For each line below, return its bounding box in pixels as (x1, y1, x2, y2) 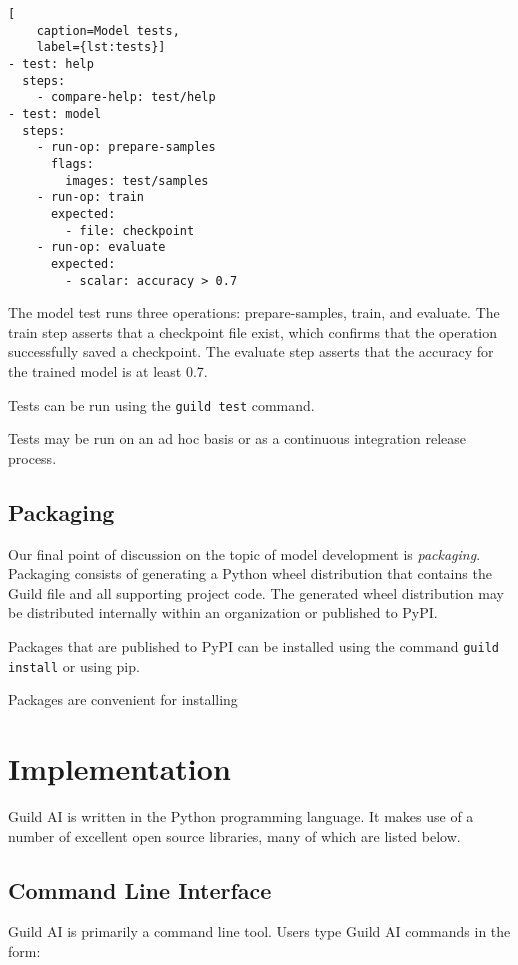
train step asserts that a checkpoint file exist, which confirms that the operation (8, 321, 498, 342)
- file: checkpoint (65, 223, 195, 238)
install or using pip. (8, 655, 140, 676)
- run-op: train (36, 190, 145, 205)
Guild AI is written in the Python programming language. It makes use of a (8, 805, 474, 826)
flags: (50, 156, 94, 171)
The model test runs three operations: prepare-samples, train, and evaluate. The (8, 302, 500, 323)
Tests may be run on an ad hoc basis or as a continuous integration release (8, 428, 466, 449)
